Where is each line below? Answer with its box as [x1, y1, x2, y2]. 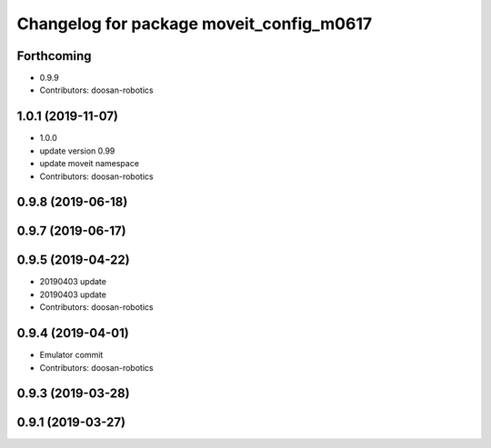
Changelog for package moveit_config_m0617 [16, 14, 373, 34]
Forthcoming [16, 48, 92, 64]
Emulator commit [39, 350, 104, 361]
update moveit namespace [39, 158, 140, 169]
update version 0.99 [39, 145, 115, 156]
